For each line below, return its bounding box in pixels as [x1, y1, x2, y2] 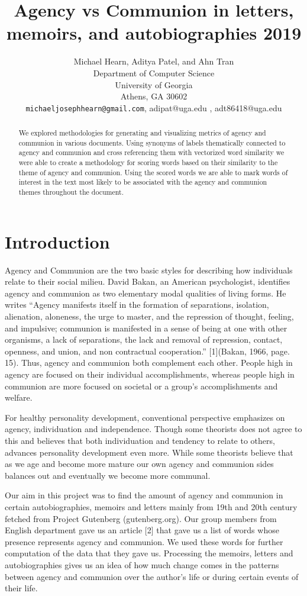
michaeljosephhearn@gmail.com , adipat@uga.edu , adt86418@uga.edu [25, 101, 282, 114]
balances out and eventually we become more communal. [5, 469, 211, 481]
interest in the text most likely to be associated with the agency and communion [18, 177, 267, 187]
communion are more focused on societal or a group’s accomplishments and [5, 379, 278, 392]
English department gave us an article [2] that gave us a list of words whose [5, 524, 279, 536]
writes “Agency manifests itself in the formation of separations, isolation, [5, 298, 269, 311]
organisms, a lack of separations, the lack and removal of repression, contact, [5, 333, 283, 346]
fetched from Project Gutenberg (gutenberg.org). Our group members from [5, 512, 277, 524]
